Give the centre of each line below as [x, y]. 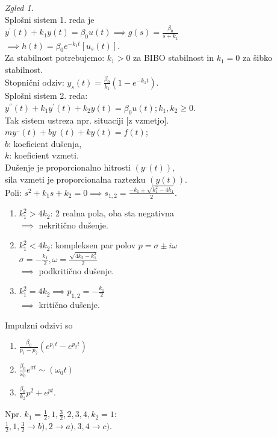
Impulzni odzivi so [39, 325]
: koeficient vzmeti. [44, 155]
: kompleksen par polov [93, 245]
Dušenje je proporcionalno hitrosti [68, 167]
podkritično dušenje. [76, 270]
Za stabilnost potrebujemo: [55, 58]
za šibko [257, 58]
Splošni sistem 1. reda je [50, 19]
